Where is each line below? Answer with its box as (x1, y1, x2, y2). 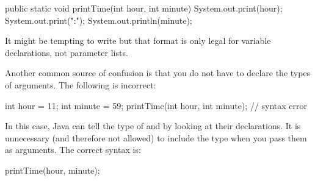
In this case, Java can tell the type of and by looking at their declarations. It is (5, 119, 301, 132)
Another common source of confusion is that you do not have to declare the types (5, 66, 311, 79)
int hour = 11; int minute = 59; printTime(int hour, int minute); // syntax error (5, 99, 308, 112)
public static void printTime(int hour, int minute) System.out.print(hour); (5, 2, 283, 14)
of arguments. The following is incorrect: (5, 78, 156, 91)
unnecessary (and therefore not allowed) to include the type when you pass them (5, 131, 307, 144)
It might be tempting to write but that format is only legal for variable (5, 34, 271, 47)
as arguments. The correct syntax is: (5, 143, 141, 156)
